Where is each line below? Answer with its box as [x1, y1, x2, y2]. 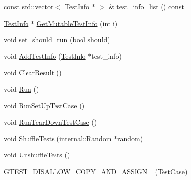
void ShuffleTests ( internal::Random [4, 133, 112, 143]
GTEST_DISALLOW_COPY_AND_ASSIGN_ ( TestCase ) [4, 166, 188, 176]
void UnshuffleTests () [4, 150, 70, 160]
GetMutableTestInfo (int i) [36, 18, 118, 28]
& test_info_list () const [109, 1, 184, 11]
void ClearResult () [4, 67, 62, 77]
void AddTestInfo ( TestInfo [4, 51, 86, 61]
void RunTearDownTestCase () [4, 117, 97, 127]
